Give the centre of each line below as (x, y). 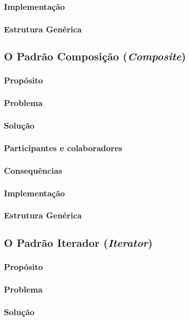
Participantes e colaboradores (63, 147)
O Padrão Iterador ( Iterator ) (78, 242)
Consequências (33, 170)
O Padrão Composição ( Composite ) (95, 56)
